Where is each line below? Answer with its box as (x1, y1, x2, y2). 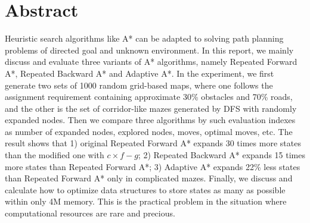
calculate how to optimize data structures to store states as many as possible (5, 183, 286, 196)
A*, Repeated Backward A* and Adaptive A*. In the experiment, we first (5, 67, 274, 79)
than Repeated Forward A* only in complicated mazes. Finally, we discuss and (5, 172, 293, 184)
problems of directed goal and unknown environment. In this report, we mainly (5, 43, 294, 56)
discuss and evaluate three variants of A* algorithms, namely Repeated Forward (5, 55, 297, 68)
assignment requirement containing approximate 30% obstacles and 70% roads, (5, 90, 293, 103)
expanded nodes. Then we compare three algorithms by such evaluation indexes (5, 114, 296, 126)
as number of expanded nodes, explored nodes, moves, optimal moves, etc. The (5, 125, 293, 137)
